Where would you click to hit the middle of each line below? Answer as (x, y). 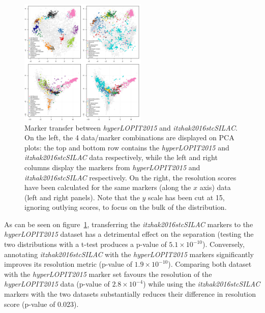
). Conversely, (224, 244)
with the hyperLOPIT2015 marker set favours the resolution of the (108, 274)
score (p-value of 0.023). (41, 304)
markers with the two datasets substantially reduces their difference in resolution (130, 294)
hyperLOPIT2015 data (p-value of (57, 284)
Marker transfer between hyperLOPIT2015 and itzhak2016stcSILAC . (131, 127)
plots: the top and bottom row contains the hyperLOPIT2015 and (127, 147)
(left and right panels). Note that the (82, 197)
